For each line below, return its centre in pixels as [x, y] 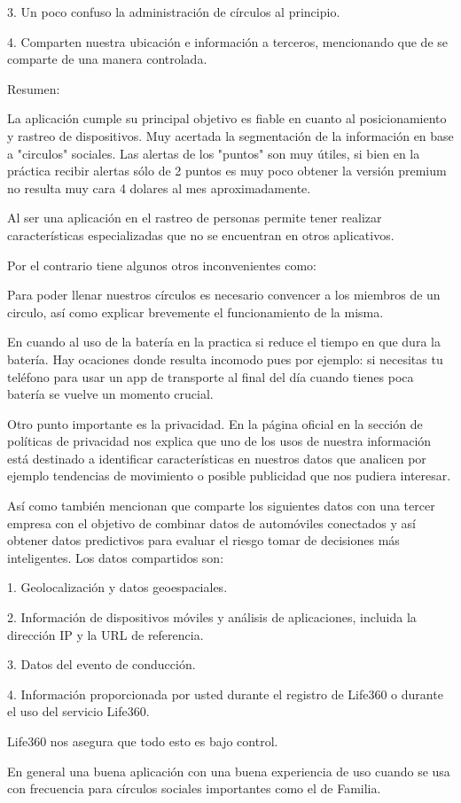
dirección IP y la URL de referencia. [105, 634]
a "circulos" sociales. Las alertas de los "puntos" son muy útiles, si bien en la [214, 153]
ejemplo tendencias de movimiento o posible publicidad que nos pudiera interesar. [229, 476]
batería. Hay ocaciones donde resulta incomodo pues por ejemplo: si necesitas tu [225, 359]
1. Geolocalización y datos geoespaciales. [117, 587]
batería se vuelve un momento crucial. [110, 394]
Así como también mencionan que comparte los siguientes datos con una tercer [221, 506]
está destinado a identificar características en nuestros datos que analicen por [217, 458]
